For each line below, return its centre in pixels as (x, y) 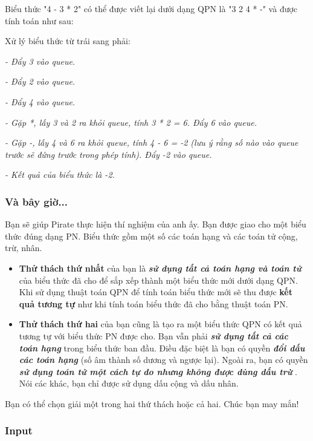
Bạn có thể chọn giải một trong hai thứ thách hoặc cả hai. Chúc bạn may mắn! (152, 403)
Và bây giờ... (37, 201)
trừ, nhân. (24, 248)
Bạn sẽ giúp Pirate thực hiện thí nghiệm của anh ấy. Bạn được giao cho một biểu (156, 224)
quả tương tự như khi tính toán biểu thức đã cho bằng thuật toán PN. (153, 303)
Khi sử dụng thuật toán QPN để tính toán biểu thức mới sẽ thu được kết (156, 292)
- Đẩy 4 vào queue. (40, 101)
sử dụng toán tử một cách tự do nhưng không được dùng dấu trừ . (158, 371)
